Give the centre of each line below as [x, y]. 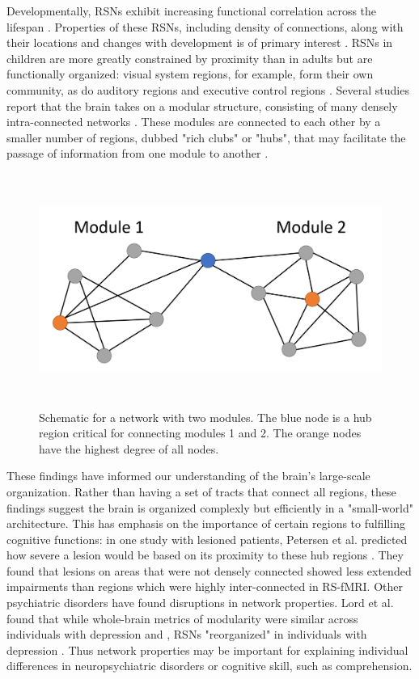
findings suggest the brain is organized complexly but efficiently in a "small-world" [210, 507]
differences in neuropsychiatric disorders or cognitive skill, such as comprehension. [209, 666]
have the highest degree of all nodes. [129, 448]
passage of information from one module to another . [138, 153]
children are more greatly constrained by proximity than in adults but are [190, 58]
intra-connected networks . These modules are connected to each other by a [194, 122]
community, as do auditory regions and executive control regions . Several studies [208, 89]
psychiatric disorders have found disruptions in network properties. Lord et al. [200, 603]
